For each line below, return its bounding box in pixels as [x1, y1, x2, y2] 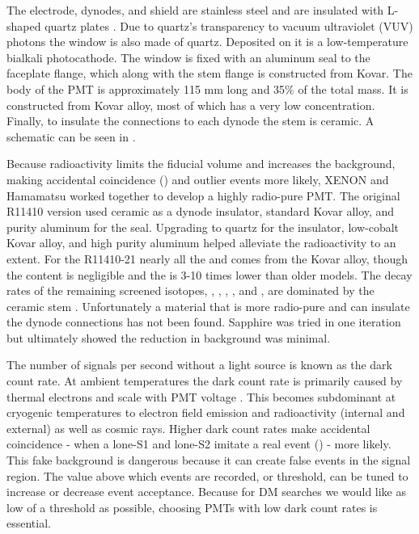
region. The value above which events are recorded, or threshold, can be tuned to [6, 467, 408, 484]
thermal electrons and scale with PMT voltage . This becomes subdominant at [6, 388, 396, 405]
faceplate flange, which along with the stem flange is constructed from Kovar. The [6, 65, 413, 82]
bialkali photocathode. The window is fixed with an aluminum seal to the [6, 48, 370, 65]
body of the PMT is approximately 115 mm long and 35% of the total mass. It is [6, 80, 408, 97]
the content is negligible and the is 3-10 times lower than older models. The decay [6, 266, 413, 283]
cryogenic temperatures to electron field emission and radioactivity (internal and [6, 404, 405, 421]
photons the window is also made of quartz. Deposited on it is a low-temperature [6, 33, 408, 50]
